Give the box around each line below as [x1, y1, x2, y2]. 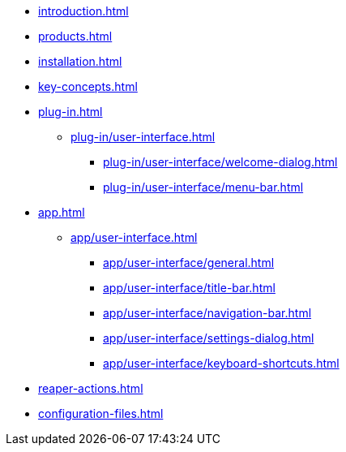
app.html [38, 205, 85, 219]
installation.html [38, 54, 122, 68]
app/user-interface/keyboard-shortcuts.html [103, 356, 340, 370]
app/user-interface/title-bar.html [103, 281, 276, 295]
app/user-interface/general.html [103, 256, 275, 269]
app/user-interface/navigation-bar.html [103, 306, 312, 320]
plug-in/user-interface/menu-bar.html [103, 180, 304, 194]
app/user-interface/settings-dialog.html [103, 331, 314, 345]
